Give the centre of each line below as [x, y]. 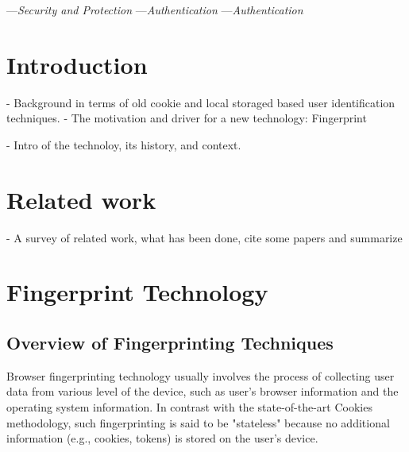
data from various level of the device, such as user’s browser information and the [203, 391]
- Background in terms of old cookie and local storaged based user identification [201, 102]
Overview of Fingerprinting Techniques [170, 342]
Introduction [77, 64]
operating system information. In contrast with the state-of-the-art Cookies [189, 406]
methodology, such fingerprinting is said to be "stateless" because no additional [198, 422]
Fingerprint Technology [137, 292]
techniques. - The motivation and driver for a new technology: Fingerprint [187, 118]
